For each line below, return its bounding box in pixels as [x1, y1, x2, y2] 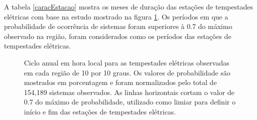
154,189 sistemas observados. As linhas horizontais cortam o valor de [24, 86, 234, 97]
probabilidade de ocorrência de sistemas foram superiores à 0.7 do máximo [4, 21, 232, 31]
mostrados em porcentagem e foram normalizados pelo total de [24, 77, 217, 87]
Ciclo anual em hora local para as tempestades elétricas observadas [24, 57, 229, 67]
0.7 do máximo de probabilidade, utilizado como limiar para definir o [24, 96, 235, 107]
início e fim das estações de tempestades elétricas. [24, 106, 176, 116]
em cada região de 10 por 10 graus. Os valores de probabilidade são [24, 67, 230, 77]
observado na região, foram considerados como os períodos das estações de [4, 30, 231, 41]
